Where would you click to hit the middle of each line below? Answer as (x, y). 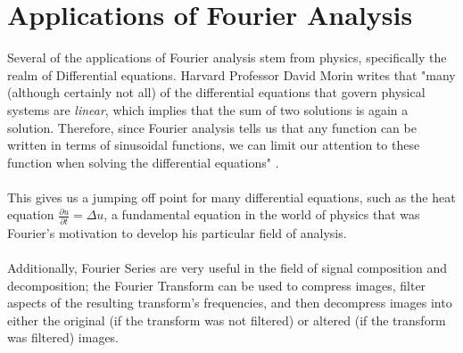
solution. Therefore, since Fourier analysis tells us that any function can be (212, 127)
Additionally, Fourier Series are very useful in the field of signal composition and (227, 267)
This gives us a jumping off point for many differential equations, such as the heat (231, 197)
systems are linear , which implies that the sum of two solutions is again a (208, 109)
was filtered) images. (63, 337)
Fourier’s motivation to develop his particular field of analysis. (177, 232)
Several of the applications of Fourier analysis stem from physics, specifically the (227, 57)
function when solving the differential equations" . (143, 162)
